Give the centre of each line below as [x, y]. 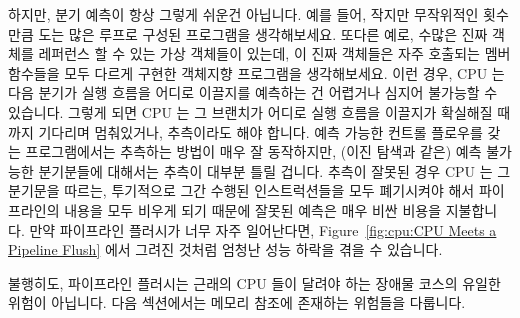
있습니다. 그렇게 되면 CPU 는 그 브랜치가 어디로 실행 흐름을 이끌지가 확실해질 [250, 111]
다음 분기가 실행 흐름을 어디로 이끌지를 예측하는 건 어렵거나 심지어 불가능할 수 [253, 92]
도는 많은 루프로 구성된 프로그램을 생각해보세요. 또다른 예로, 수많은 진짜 [263, 33]
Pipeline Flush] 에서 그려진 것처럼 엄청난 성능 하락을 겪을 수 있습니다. [225, 249]
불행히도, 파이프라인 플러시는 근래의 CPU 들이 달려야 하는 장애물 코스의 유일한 [254, 282]
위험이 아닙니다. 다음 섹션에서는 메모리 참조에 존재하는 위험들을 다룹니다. [237, 302]
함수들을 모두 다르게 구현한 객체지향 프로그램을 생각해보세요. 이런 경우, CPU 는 [256, 72]
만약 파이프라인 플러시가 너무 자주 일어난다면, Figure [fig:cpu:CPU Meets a [263, 229]
